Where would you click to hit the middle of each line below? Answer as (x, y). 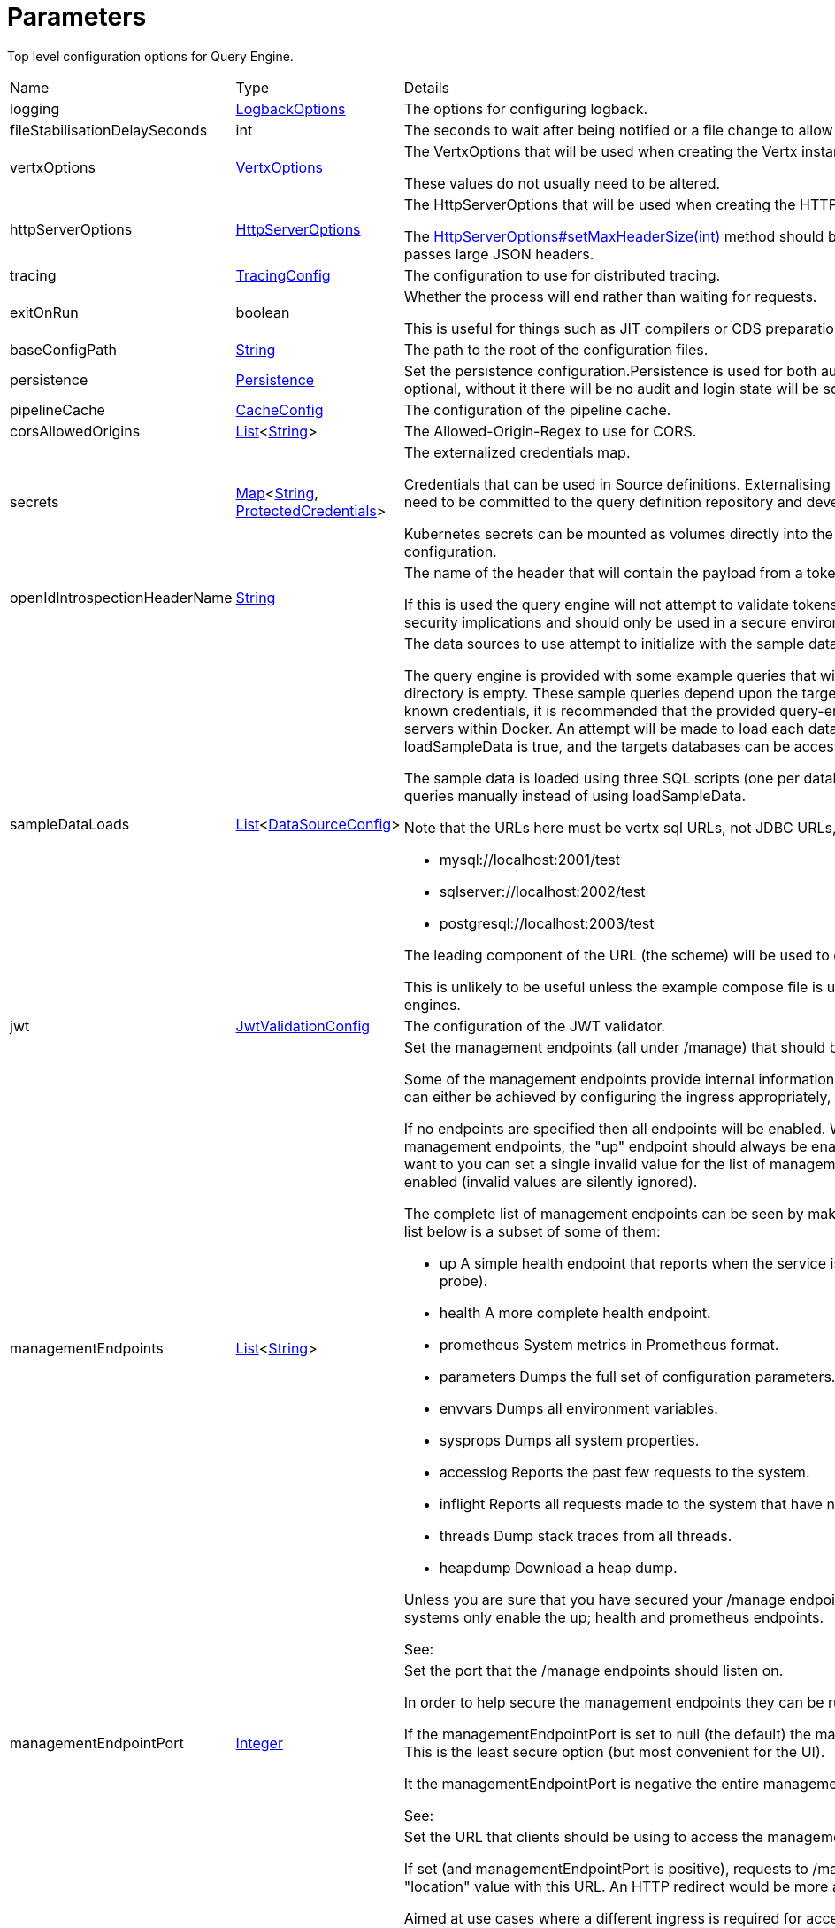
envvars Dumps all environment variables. (578, 1408)
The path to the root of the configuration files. (556, 349)
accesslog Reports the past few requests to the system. (624, 1472)
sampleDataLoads (70, 824)
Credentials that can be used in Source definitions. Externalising (617, 484)
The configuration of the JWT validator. (535, 1026)
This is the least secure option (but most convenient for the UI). (614, 1751)
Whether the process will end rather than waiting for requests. (610, 296)
